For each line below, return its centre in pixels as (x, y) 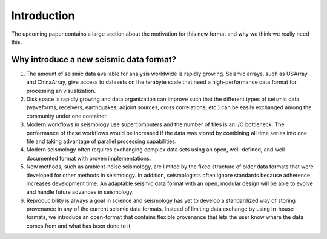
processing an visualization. (61, 91)
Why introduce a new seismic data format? (94, 59)
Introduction (43, 16)
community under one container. (67, 116)
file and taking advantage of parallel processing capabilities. (101, 141)
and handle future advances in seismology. (80, 192)
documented (42, 158)
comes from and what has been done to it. (79, 226)
